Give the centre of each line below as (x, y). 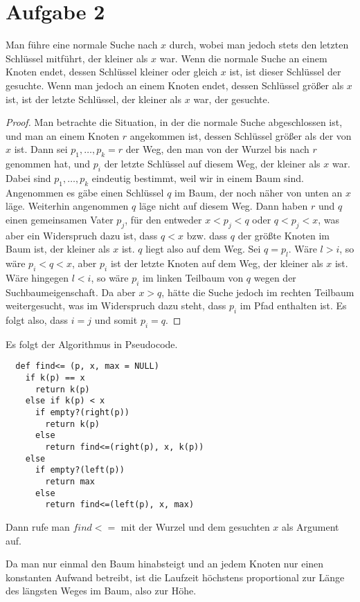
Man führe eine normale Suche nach (82, 45)
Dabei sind (28, 177)
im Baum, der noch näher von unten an (259, 192)
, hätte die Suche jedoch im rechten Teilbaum (258, 292)
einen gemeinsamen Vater (60, 219)
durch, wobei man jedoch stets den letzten (259, 45)
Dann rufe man (38, 526)
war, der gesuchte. (232, 99)
